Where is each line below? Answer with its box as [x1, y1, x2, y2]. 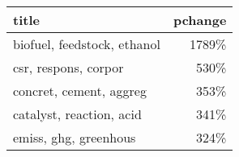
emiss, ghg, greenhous [13, 128, 136, 147]
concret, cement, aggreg [13, 81, 147, 100]
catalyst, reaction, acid [13, 105, 142, 123]
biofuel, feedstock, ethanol [13, 35, 160, 53]
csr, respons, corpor [13, 58, 124, 76]
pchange [173, 10, 227, 29]
